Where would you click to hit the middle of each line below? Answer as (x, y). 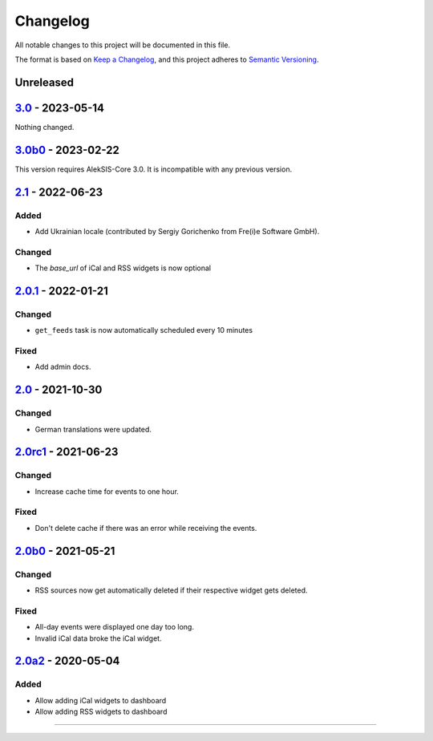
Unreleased (45, 82)
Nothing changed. (45, 127)
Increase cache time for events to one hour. (107, 491)
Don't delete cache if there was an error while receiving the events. (146, 528)
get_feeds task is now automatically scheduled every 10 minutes (144, 330)
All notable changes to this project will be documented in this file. (123, 45)
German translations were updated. (93, 429)
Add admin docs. (63, 367)
